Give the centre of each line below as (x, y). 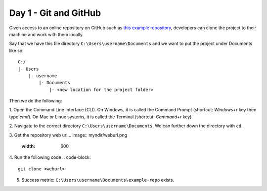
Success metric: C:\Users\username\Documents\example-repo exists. (98, 180)
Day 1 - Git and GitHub (55, 13)
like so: (17, 50)
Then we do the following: (36, 101)
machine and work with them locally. (46, 34)
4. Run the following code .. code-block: (50, 157)
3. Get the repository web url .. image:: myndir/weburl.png (68, 135)
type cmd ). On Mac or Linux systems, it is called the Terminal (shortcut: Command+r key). (101, 117)
